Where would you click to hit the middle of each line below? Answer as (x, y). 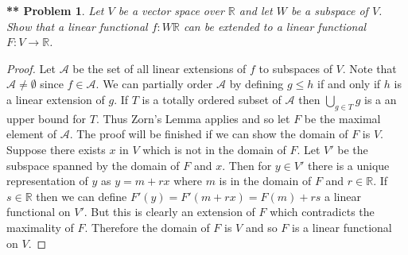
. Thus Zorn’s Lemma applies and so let (193, 118)
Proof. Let (31, 68)
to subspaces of (295, 68)
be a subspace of (329, 10)
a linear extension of (56, 99)
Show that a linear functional (77, 26)
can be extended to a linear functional (275, 26)
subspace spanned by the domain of (93, 165)
